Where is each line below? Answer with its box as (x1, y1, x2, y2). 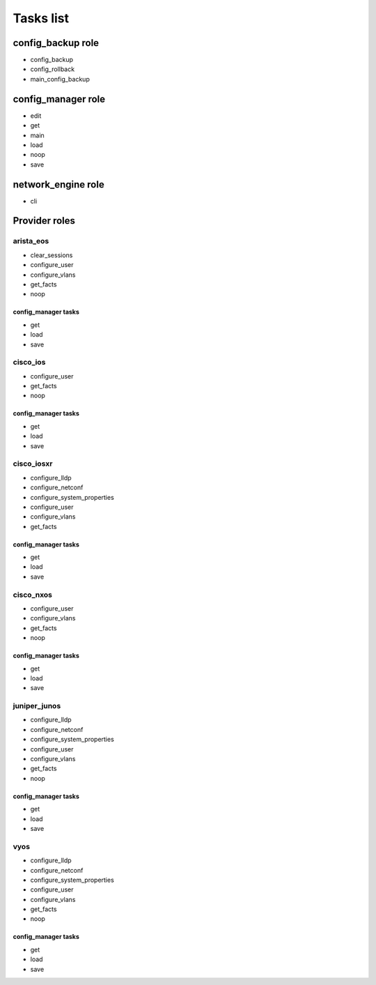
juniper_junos (13, 701, 61, 711)
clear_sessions (30, 251, 73, 259)
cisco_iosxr (13, 459, 53, 468)
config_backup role (13, 37, 100, 49)
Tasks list (13, 10, 70, 26)
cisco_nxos (13, 590, 52, 600)
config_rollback (30, 65, 75, 73)
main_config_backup (30, 75, 90, 83)
